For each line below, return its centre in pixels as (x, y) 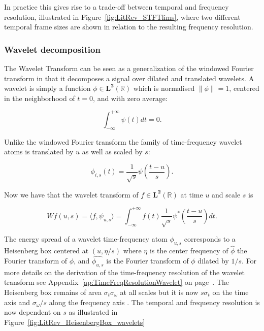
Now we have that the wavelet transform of (71, 194)
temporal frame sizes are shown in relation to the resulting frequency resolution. (129, 27)
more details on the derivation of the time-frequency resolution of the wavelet (124, 272)
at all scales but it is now (159, 292)
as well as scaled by (112, 152)
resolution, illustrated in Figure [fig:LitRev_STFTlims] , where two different (122, 16)
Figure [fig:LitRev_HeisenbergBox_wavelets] (75, 322)
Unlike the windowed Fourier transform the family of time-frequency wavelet (123, 141)
